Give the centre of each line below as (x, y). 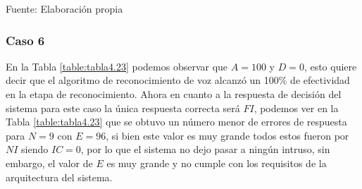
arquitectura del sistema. (59, 177)
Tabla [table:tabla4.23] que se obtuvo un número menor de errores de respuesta (176, 122)
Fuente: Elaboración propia (64, 8)
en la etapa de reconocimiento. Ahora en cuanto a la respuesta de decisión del (174, 94)
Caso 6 (25, 40)
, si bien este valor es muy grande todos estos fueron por (227, 135)
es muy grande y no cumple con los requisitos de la (217, 163)
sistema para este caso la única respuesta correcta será (123, 108)
